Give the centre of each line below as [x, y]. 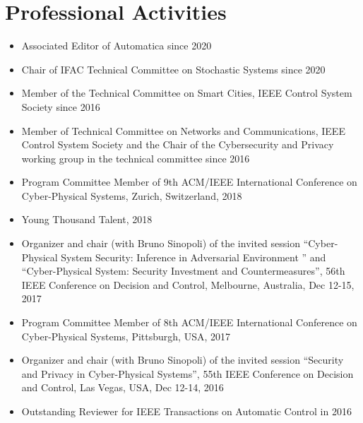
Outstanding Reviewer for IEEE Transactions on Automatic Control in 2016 [186, 411]
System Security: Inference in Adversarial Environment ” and [194, 257]
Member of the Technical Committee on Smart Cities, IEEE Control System [187, 93]
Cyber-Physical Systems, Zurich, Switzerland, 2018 [132, 195]
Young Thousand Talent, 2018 [87, 219]
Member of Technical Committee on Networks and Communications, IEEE [183, 130]
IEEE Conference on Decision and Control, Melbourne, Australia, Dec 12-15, [188, 284]
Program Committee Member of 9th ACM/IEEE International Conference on [189, 182]
